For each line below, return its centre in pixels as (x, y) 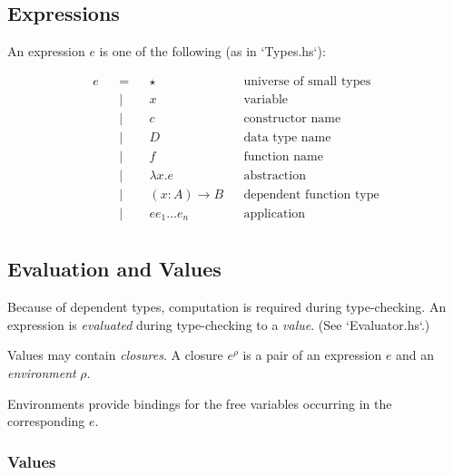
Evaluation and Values (114, 269)
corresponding (46, 421)
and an (415, 355)
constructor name (292, 118)
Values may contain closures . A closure (115, 355)
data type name (287, 137)
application (275, 214)
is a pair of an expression (312, 355)
